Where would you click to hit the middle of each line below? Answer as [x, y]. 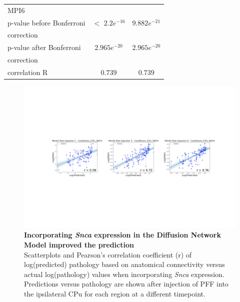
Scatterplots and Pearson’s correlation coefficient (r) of [108, 254]
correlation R [28, 72]
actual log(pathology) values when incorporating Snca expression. [124, 274]
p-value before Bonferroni [46, 22]
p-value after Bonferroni [44, 47]
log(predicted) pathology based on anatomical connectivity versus [124, 264]
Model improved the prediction [79, 244]
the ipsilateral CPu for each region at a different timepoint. [115, 293]
